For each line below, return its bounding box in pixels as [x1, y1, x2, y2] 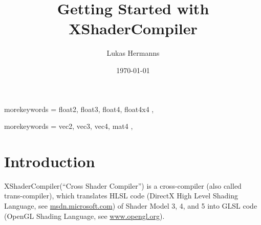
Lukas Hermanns [106, 48, 160, 58]
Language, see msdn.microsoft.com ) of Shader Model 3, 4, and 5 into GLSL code [4, 200, 257, 211]
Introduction [4, 150, 95, 171]
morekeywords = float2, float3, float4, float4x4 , [4, 103, 154, 114]
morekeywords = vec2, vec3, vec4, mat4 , [4, 121, 133, 131]
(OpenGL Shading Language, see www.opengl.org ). [4, 210, 165, 221]
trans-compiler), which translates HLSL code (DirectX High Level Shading [4, 190, 238, 201]
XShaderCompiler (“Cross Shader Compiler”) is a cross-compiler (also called [4, 180, 242, 191]
